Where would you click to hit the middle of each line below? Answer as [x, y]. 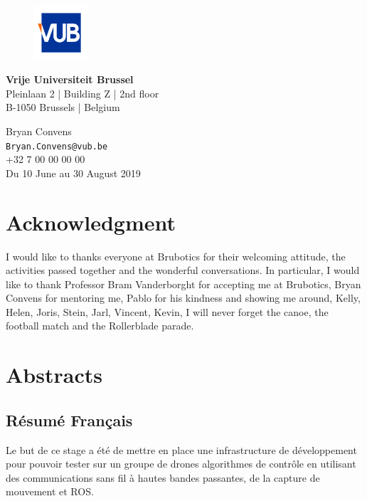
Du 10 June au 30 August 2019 [73, 173]
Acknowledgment [91, 222]
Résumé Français [69, 420]
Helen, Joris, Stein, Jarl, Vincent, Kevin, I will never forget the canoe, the [167, 311]
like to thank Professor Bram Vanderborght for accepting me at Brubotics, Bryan [183, 284]
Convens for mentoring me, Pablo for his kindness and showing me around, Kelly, [183, 298]
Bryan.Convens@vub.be [57, 146]
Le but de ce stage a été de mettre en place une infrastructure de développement [181, 449]
